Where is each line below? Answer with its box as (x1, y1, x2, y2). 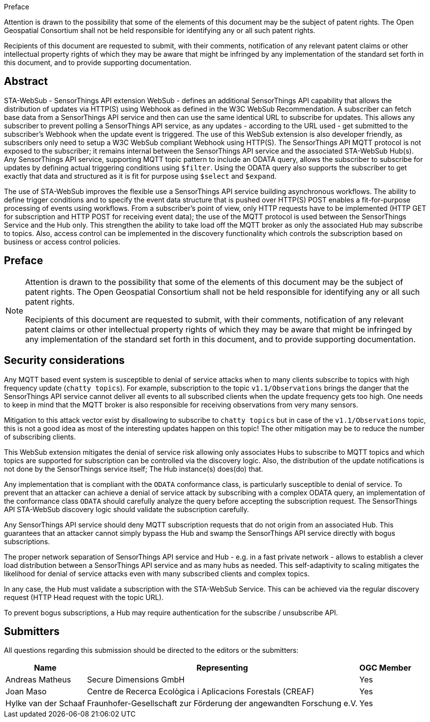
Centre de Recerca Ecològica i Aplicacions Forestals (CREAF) (87, 686, 315, 697)
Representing (196, 663, 248, 673)
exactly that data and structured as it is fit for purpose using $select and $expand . (4, 171, 277, 180)
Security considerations (4, 354, 125, 367)
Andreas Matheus (5, 675, 71, 685)
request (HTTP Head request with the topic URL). (4, 593, 164, 602)
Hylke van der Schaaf (5, 698, 85, 709)
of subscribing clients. (4, 432, 76, 441)
